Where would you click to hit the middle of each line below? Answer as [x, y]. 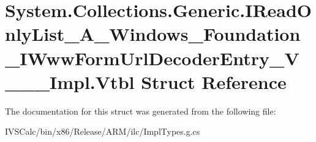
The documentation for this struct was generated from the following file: [141, 111]
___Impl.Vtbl [70, 81]
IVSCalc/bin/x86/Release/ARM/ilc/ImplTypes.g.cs [103, 131]
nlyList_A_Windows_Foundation [153, 34]
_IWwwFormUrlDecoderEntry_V [152, 58]
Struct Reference [214, 81]
